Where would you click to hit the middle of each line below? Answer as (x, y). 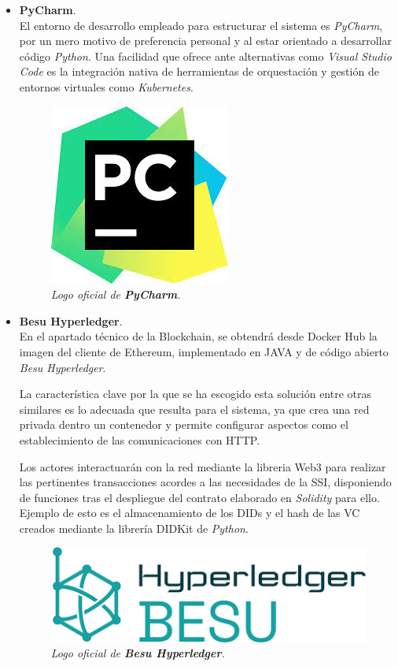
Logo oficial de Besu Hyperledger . (138, 653)
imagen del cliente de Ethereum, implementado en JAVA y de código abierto (204, 351)
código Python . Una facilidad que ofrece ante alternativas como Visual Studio (205, 56)
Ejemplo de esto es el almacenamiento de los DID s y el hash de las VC (190, 513)
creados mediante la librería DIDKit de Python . (134, 528)
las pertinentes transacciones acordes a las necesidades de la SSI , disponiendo (205, 482)
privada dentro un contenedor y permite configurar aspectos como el (184, 424)
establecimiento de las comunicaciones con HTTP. (140, 439)
